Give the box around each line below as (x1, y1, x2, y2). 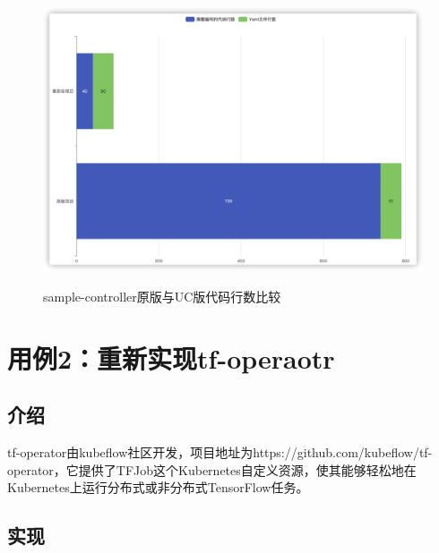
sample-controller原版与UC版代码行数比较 (43, 286, 281, 305)
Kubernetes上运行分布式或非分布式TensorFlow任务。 (7, 478, 309, 497)
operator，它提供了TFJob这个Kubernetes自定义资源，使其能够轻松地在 (7, 460, 417, 479)
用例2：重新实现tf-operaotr (7, 339, 335, 376)
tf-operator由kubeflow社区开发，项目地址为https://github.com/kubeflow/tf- (7, 442, 433, 461)
